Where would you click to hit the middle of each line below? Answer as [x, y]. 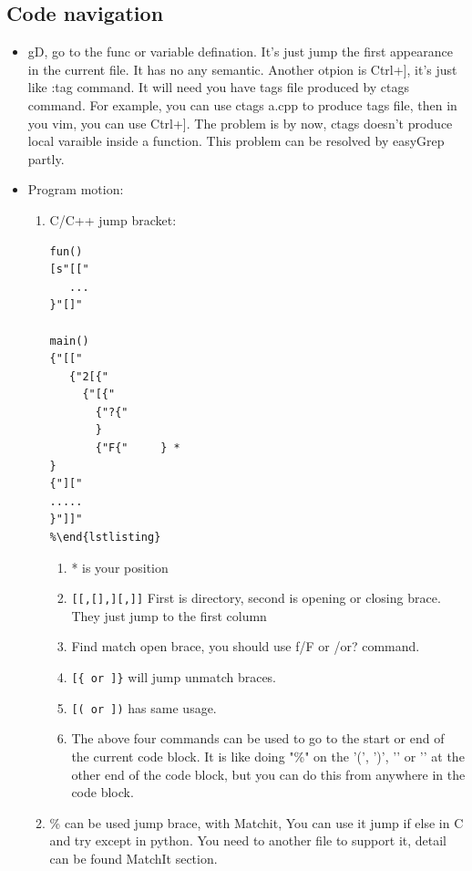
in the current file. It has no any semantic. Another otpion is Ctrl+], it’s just [242, 69]
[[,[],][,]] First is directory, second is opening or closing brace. [256, 598]
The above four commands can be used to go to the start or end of [258, 738]
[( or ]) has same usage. [144, 707]
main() [69, 341]
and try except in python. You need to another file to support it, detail [248, 840]
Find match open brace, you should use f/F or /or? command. [246, 646]
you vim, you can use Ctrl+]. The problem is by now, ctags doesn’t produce [240, 123]
